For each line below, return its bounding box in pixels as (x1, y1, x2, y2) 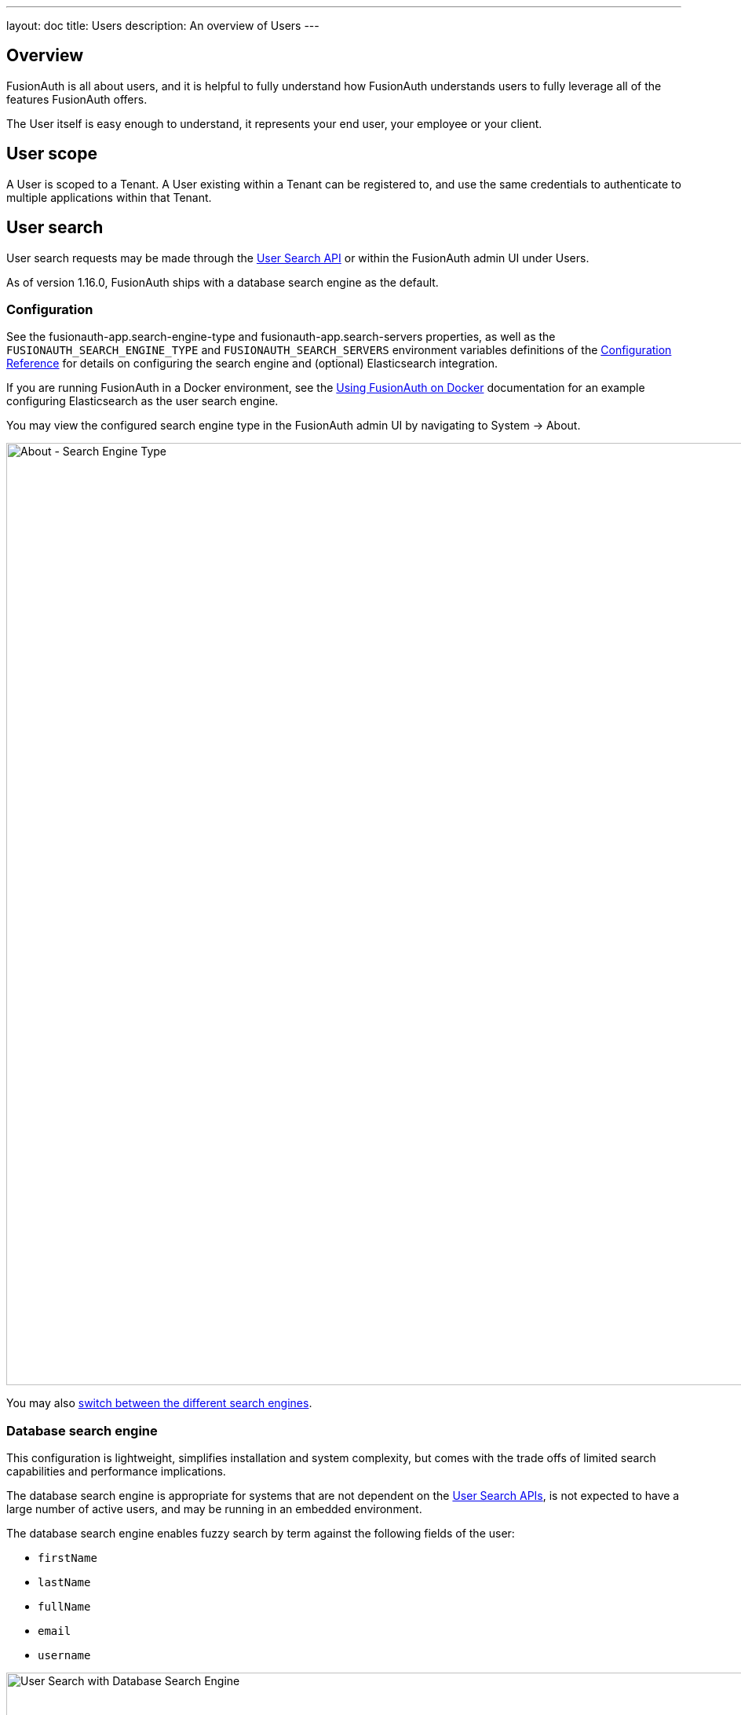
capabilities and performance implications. (6, 1465, 226, 1479)
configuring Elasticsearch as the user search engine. (6, 394, 279, 408)
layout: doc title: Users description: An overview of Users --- (6, 19, 319, 32)
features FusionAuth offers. (6, 92, 148, 106)
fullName (38, 1600, 91, 1614)
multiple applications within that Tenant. (6, 190, 212, 204)
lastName (38, 1576, 91, 1589)
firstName (38, 1552, 97, 1565)
